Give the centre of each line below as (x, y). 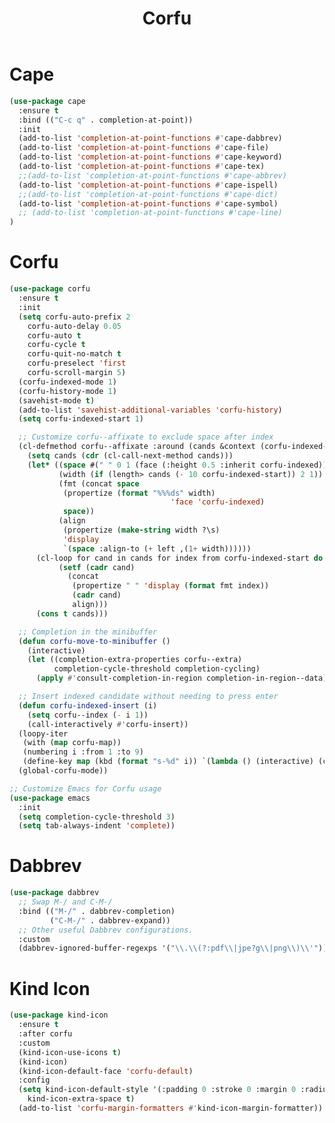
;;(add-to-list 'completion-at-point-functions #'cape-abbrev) (152, 175)
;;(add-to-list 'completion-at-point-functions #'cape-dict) (148, 194)
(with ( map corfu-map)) (72, 743)
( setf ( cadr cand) (97, 567)
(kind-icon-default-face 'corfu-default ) (106, 1071)
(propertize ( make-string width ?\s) (141, 530)
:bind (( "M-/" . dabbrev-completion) (97, 911)
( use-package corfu (50, 289)
